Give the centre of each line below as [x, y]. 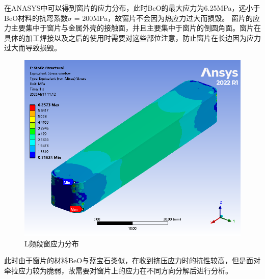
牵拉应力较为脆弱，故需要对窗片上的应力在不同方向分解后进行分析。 [118, 271]
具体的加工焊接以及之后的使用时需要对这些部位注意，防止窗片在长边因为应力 [132, 37]
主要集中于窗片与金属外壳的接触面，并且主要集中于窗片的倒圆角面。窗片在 [136, 28]
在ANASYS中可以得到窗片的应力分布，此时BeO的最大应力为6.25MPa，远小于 [132, 8]
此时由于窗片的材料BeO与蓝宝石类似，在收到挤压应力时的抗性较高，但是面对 [132, 260]
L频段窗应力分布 [52, 243]
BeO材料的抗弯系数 [36, 18]
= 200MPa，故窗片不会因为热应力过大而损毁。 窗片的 [163, 18]
